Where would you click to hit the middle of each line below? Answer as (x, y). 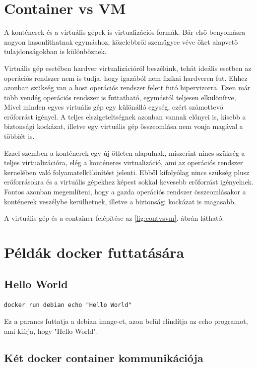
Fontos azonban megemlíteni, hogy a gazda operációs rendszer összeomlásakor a (125, 192)
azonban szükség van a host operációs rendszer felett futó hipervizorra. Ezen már (127, 88)
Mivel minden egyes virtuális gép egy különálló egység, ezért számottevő (114, 107)
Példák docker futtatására (94, 252)
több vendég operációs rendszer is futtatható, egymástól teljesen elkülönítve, (120, 97)
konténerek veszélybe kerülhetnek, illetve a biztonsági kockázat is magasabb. (120, 201)
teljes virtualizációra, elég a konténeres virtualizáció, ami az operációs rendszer (124, 162)
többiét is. (19, 136)
